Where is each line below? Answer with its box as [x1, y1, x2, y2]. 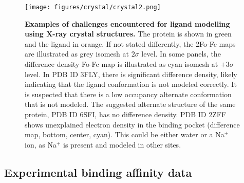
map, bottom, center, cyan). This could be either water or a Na [25, 129, 224, 140]
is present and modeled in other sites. [63, 139, 181, 150]
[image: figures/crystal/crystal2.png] [25, 4, 161, 11]
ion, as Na [25, 139, 57, 150]
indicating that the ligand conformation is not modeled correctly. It [25, 79, 237, 89]
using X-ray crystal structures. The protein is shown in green [25, 28, 232, 39]
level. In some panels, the [141, 48, 221, 59]
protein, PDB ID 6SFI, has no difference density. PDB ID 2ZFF [25, 109, 227, 119]
